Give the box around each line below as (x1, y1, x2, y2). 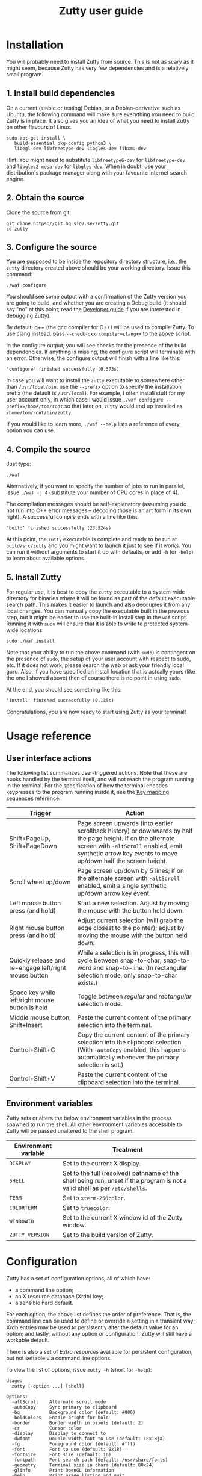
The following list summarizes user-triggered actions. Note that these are (6, 769, 188, 776)
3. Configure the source (6, 242, 97, 252)
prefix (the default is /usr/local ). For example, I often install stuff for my (6, 389, 185, 397)
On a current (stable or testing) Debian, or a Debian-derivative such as (6, 104, 181, 111)
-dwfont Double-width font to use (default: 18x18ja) (11, 1436, 165, 1442)
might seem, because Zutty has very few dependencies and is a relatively (6, 64, 189, 72)
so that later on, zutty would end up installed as (64, 402, 183, 410)
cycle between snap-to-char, (77, 956, 162, 964)
